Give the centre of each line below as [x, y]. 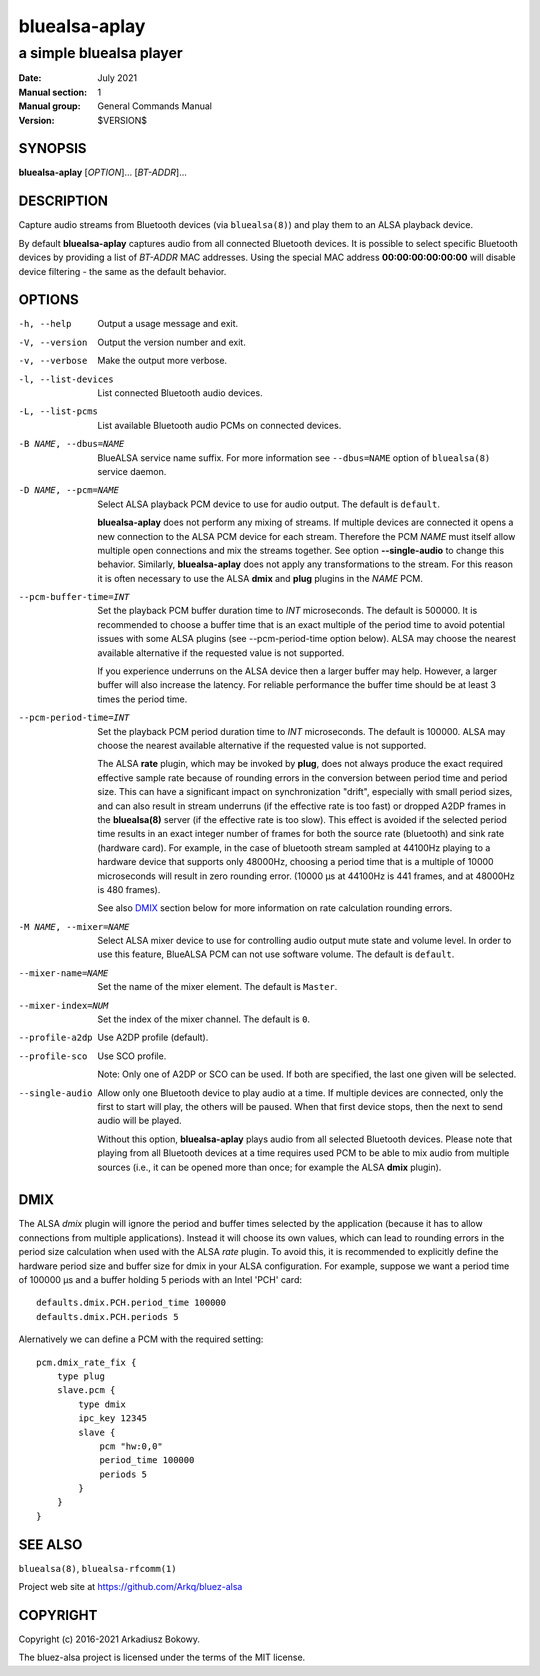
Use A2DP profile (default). [153, 1037]
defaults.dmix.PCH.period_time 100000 [131, 1303]
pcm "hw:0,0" [131, 1446]
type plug [80, 1376]
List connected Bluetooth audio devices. [180, 393]
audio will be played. [139, 1121]
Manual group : [49, 106]
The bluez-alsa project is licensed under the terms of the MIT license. [162, 1657]
